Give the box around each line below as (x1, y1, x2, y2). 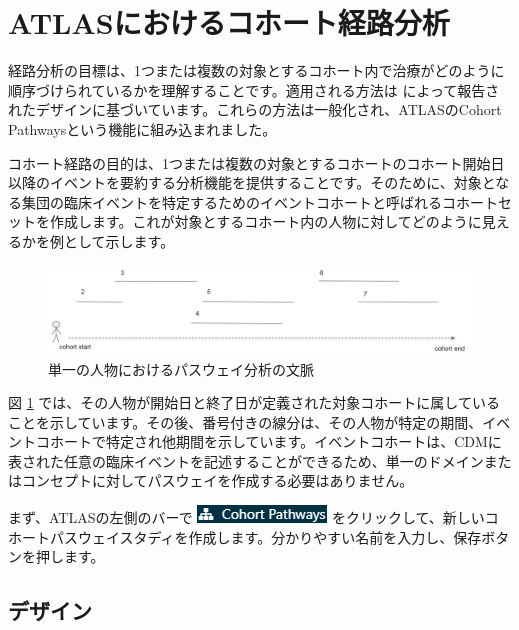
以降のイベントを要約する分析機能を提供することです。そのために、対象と (8, 172, 496, 193)
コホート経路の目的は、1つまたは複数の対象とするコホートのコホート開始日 (8, 152, 505, 173)
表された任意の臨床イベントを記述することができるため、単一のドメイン (8, 450, 484, 471)
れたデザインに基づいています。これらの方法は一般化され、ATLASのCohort (8, 99, 502, 120)
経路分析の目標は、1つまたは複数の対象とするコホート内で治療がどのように (8, 60, 505, 81)
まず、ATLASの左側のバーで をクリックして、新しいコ (8, 507, 499, 528)
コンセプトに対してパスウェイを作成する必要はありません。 (21, 470, 414, 491)
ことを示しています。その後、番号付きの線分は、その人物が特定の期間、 (8, 411, 483, 432)
